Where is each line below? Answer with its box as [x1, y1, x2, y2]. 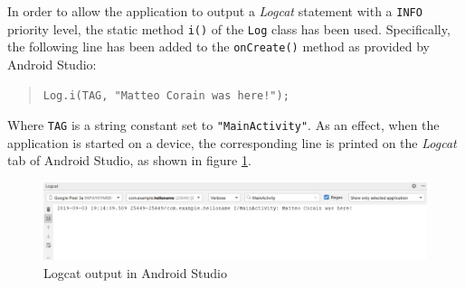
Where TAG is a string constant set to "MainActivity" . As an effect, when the [7, 116, 440, 135]
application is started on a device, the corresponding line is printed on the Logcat [7, 133, 457, 152]
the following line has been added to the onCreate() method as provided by [7, 37, 430, 56]
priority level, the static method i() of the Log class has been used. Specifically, [7, 19, 451, 38]
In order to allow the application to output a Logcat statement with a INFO [7, 2, 422, 20]
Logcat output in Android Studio [43, 263, 227, 282]
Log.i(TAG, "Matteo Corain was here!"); [43, 88, 289, 102]
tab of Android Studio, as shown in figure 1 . [7, 151, 251, 170]
